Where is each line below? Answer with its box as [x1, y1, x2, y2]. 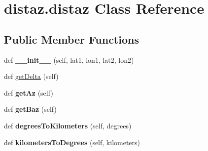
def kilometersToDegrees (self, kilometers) [4, 137, 140, 147]
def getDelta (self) [4, 71, 59, 81]
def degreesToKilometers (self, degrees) [4, 120, 132, 130]
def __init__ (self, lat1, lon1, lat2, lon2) [4, 54, 134, 65]
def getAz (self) [4, 87, 53, 98]
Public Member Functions [4, 31, 139, 47]
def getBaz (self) [4, 104, 57, 114]
